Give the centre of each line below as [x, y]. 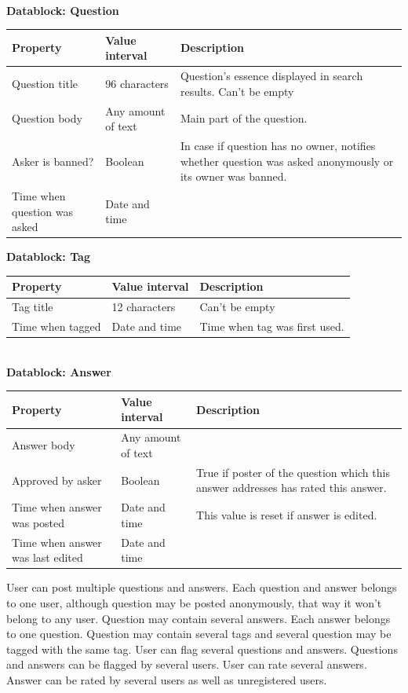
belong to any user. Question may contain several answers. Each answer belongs [199, 618]
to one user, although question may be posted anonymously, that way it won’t [194, 602]
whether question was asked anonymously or [287, 161]
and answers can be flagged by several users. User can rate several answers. [187, 664]
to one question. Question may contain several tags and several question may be [199, 634]
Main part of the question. [244, 118]
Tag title [33, 307]
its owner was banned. [233, 176]
